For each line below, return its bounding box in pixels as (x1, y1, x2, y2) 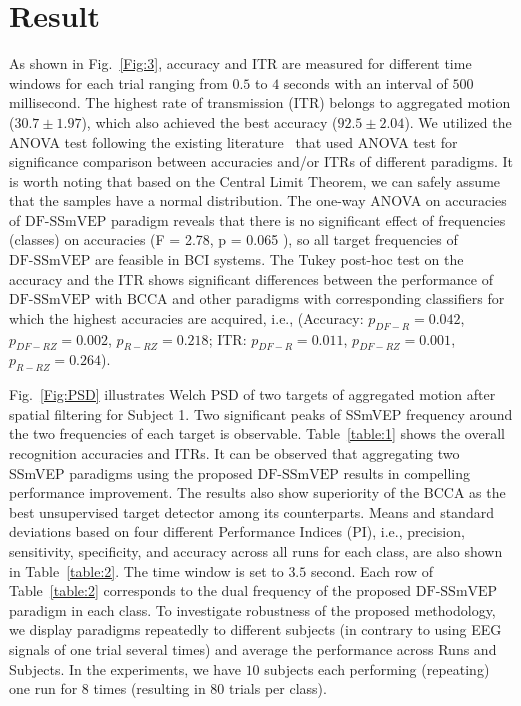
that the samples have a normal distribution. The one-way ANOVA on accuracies (9, 190, 507, 211)
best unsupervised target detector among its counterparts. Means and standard (9, 501, 494, 522)
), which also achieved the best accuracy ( (81, 111, 338, 132)
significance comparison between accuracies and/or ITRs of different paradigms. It (9, 151, 513, 172)
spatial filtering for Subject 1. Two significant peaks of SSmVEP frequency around (9, 403, 513, 424)
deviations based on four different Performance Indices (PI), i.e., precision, (9, 521, 465, 542)
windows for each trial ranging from (9, 72, 228, 93)
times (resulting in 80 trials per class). (93, 678, 327, 699)
